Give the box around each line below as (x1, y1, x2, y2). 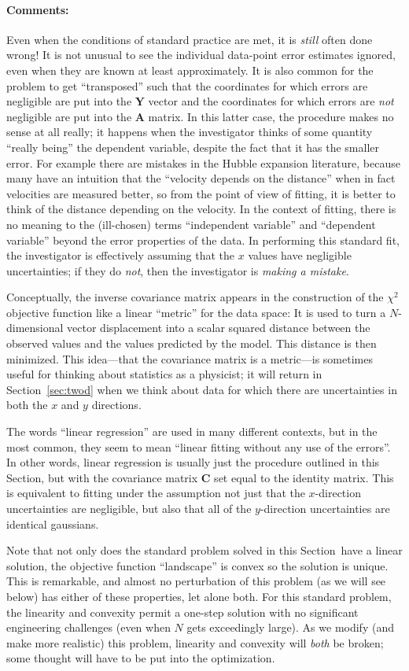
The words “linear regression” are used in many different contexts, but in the (6, 423, 378, 440)
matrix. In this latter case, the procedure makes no (148, 108, 394, 124)
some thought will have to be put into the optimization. (6, 650, 275, 666)
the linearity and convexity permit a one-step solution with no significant (6, 603, 359, 620)
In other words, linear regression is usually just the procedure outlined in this (6, 454, 380, 470)
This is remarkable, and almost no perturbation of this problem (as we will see (6, 573, 386, 589)
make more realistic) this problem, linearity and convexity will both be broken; (6, 634, 384, 651)
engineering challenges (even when (6, 619, 171, 636)
